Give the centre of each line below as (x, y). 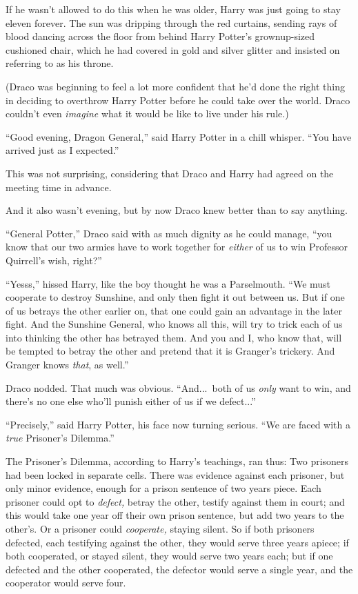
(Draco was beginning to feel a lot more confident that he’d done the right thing (175, 86)
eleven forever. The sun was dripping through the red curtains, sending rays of (171, 22)
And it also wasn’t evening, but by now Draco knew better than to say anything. (177, 210)
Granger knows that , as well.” (67, 365)
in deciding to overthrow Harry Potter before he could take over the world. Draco (178, 100)
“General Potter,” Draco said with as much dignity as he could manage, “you (169, 233)
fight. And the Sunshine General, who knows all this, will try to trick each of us (174, 324)
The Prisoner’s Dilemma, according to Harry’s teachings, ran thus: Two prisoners (177, 461)
